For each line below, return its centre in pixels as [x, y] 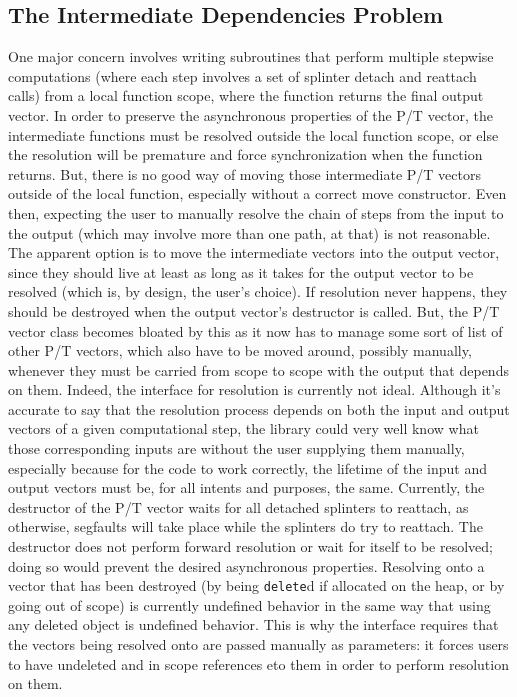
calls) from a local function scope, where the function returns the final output [246, 95]
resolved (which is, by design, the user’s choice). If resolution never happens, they [258, 291]
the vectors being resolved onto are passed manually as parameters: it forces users [258, 644]
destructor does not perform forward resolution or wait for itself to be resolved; [250, 546]
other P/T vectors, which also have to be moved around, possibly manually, [240, 350]
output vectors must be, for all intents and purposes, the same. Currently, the [246, 487]
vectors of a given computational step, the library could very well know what [243, 428]
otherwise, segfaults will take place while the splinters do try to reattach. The [245, 526]
